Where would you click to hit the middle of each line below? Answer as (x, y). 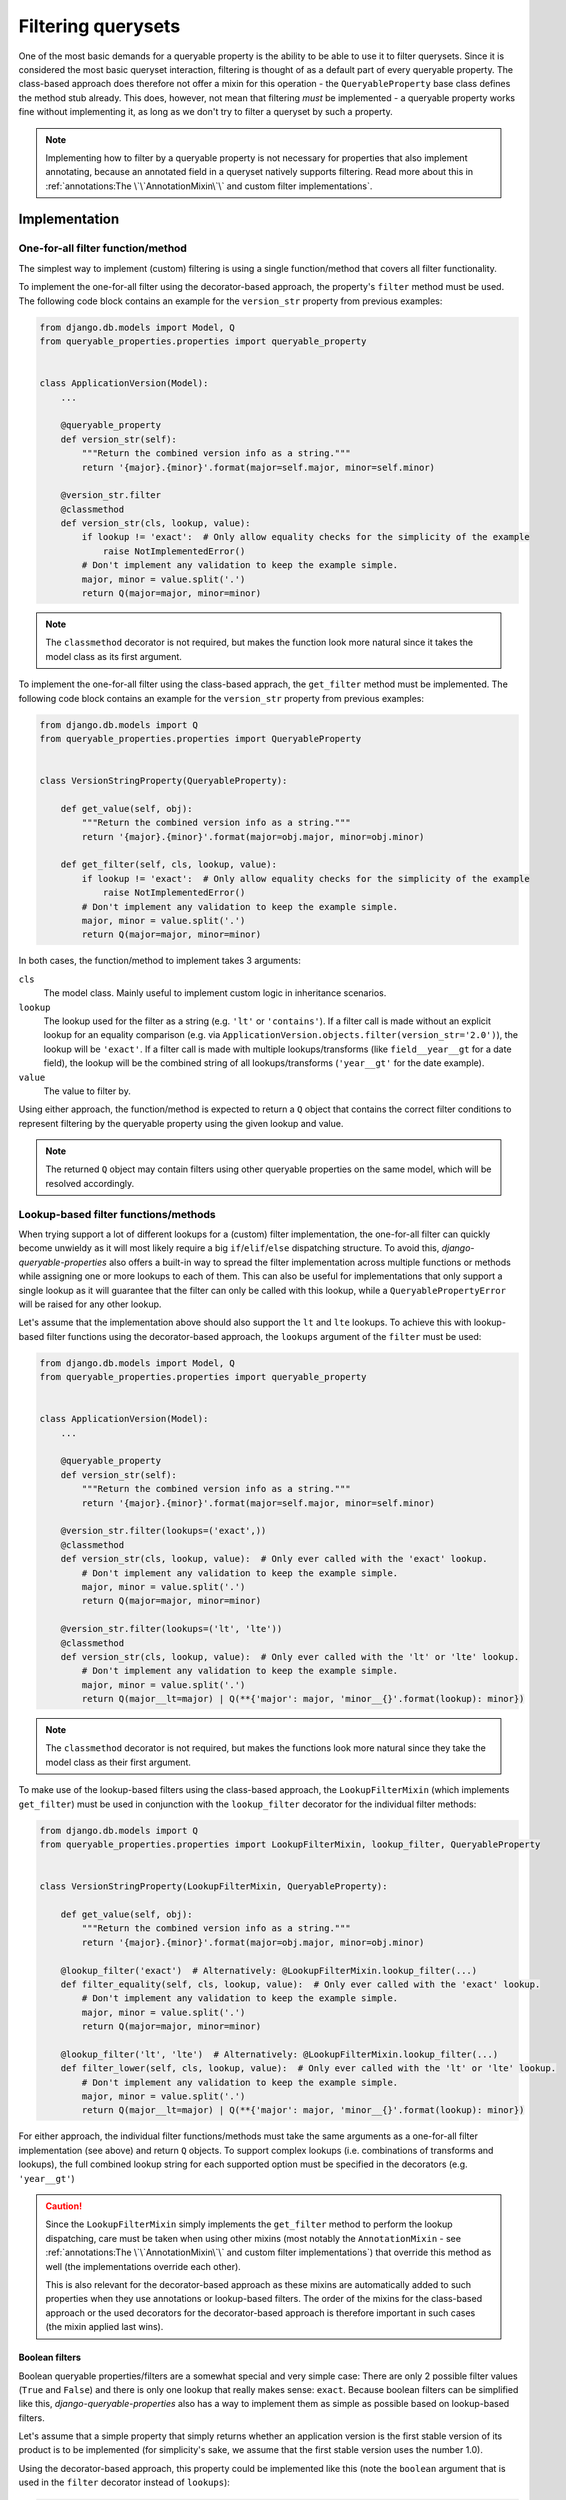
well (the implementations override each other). (143, 2266)
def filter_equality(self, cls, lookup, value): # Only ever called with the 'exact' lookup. (300, 1984)
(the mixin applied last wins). (104, 2327)
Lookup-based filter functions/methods (117, 1214)
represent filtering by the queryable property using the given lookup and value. (181, 1123)
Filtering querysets (99, 26)
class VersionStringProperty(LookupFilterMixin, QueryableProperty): (213, 1886)
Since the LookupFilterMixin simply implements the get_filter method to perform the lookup (249, 2224)
